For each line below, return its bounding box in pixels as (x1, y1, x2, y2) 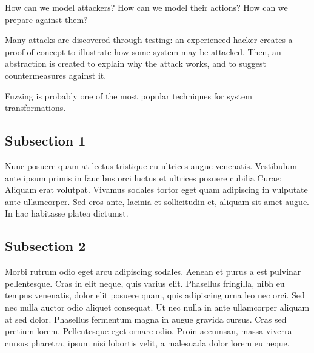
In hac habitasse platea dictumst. (5, 207, 129, 220)
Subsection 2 (5, 237, 86, 255)
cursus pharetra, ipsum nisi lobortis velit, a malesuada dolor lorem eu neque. (5, 336, 290, 349)
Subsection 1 (5, 131, 86, 150)
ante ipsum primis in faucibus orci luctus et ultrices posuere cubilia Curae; (5, 171, 282, 184)
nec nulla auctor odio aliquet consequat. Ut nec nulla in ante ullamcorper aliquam (5, 300, 310, 313)
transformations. (5, 101, 66, 114)
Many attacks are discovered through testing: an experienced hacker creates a (5, 33, 293, 46)
